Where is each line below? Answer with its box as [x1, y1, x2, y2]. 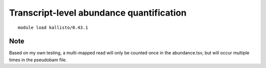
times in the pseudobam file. [9, 57, 67, 63]
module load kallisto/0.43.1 [18, 24, 88, 30]
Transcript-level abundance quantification [9, 7, 187, 18]
